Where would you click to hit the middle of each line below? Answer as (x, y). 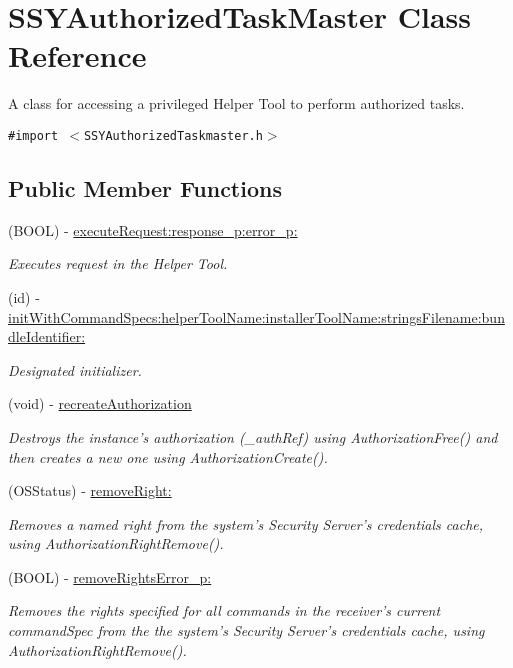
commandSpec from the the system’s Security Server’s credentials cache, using (246, 630)
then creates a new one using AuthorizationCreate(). (168, 456)
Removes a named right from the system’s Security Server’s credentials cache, (246, 523)
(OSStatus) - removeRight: (90, 490)
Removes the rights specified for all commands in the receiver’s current (224, 610)
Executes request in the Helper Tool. (118, 263)
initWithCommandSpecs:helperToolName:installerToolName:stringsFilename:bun (256, 316)
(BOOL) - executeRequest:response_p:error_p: (153, 229)
